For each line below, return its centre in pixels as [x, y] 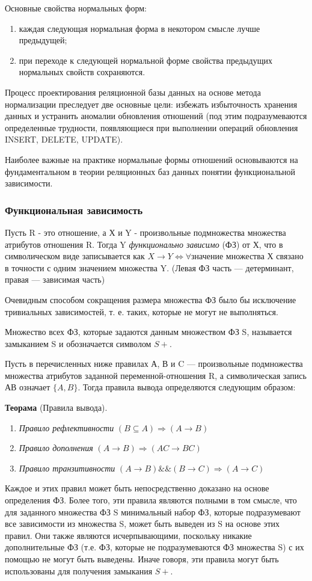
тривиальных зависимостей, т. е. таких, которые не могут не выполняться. [142, 311]
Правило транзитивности [67, 468]
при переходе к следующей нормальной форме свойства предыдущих [145, 60]
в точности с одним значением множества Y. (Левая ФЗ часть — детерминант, [149, 267]
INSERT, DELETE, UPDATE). [64, 139]
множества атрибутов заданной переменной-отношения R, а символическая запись [156, 375]
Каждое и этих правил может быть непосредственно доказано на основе [137, 488]
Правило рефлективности [66, 427]
